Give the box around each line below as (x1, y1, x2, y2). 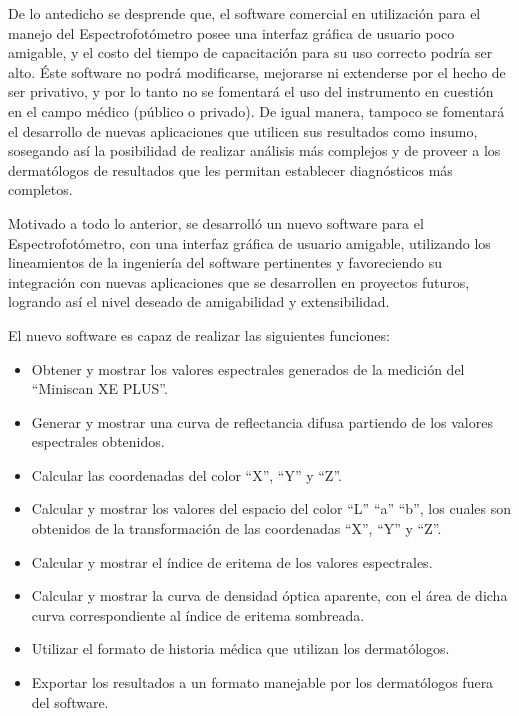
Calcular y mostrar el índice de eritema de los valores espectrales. (31, 551, 433, 572)
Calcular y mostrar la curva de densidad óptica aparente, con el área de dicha (31, 585, 508, 606)
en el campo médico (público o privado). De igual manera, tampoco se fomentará (8, 100, 505, 121)
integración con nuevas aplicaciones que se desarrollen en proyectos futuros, (8, 271, 470, 292)
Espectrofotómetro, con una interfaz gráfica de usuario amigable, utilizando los (8, 232, 491, 253)
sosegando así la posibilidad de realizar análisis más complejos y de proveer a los (8, 140, 501, 161)
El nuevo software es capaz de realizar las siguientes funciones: (8, 324, 390, 345)
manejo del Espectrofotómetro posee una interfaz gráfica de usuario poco (8, 22, 455, 43)
